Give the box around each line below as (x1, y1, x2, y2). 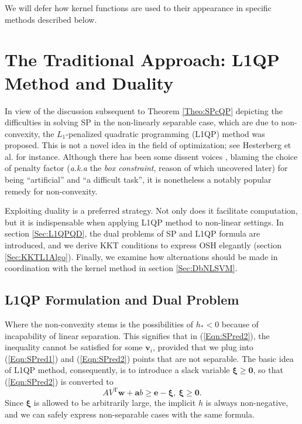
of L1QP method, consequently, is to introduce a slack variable (5, 364, 230, 376)
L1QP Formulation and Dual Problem (5, 290, 239, 309)
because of (221, 318, 259, 330)
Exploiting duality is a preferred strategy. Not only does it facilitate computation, (5, 204, 298, 217)
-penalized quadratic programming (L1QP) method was (66, 127, 265, 139)
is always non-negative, (205, 396, 289, 409)
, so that (253, 364, 283, 376)
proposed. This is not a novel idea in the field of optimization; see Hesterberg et (5, 139, 291, 151)
